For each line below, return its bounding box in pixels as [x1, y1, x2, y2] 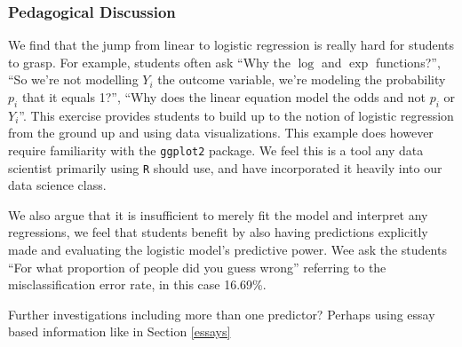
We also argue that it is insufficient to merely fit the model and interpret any [8, 205, 428, 224]
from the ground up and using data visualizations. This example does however [8, 123, 434, 142]
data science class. [8, 176, 107, 194]
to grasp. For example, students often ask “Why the [8, 52, 291, 71]
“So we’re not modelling [8, 70, 139, 89]
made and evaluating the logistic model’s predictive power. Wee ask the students [8, 241, 447, 259]
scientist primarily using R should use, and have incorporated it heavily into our [8, 158, 442, 177]
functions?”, [375, 52, 441, 71]
